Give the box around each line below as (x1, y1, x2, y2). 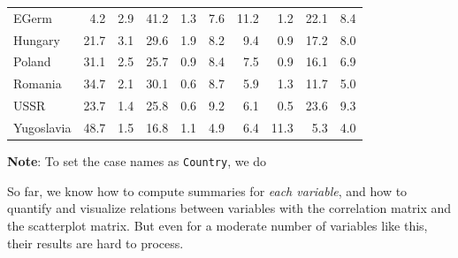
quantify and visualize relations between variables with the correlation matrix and (7, 199, 452, 217)
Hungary (13, 30, 60, 49)
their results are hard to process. (7, 233, 184, 252)
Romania (13, 74, 62, 93)
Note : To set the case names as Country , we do (7, 152, 267, 171)
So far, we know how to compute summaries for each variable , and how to (7, 181, 408, 200)
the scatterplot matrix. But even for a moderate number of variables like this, (7, 216, 428, 234)
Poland (13, 52, 51, 71)
